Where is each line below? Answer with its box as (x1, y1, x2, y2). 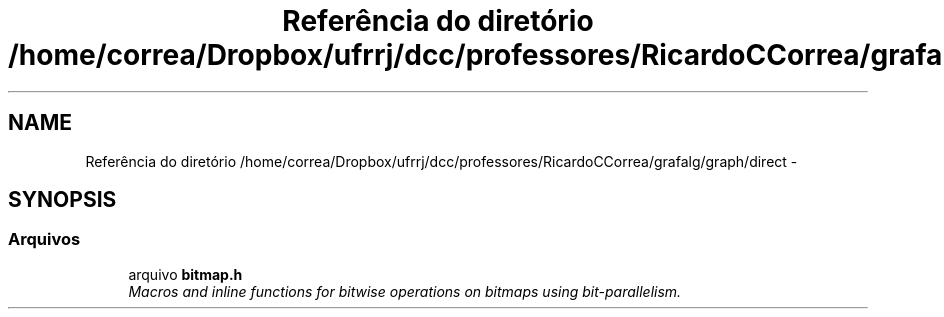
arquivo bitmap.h (128, 265, 243, 283)
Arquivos (8, 229, 81, 250)
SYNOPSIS (8, 187, 117, 213)
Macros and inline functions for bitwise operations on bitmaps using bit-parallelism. (128, 282, 682, 300)
